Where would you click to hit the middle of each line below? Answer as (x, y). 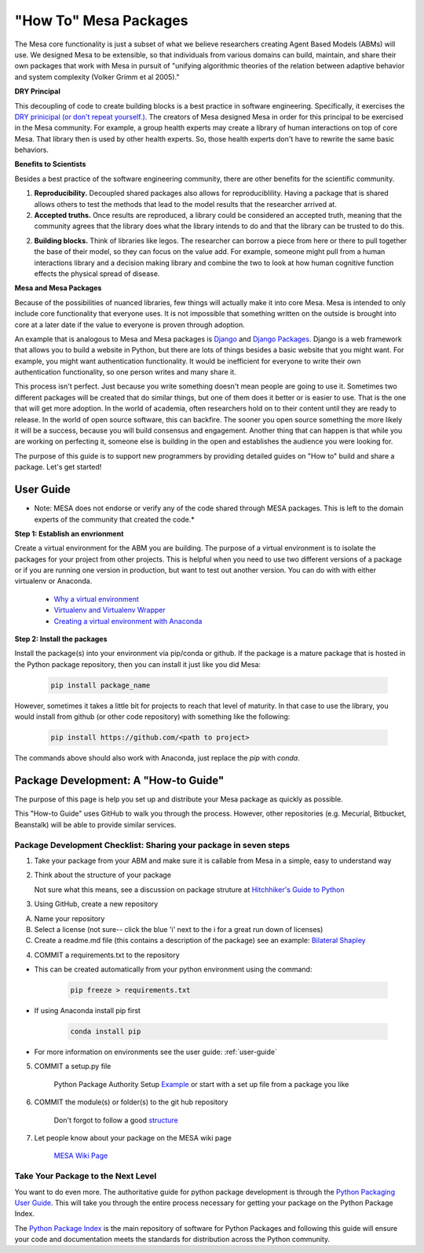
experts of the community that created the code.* (115, 519)
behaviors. (32, 150)
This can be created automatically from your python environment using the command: (173, 969)
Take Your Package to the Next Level (86, 1176)
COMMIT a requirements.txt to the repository (107, 955)
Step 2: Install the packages (61, 639)
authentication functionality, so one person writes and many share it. (126, 372)
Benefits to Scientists (50, 164)
